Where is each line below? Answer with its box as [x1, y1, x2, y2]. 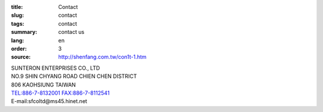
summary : [11, 29, 38, 36]
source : [11, 54, 31, 61]
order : [11, 45, 27, 52]
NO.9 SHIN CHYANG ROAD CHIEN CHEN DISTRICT [11, 73, 138, 80]
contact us [58, 29, 85, 36]
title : [11, 4, 23, 10]
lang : [11, 36, 25, 44]
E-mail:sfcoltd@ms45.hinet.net [11, 98, 87, 105]
